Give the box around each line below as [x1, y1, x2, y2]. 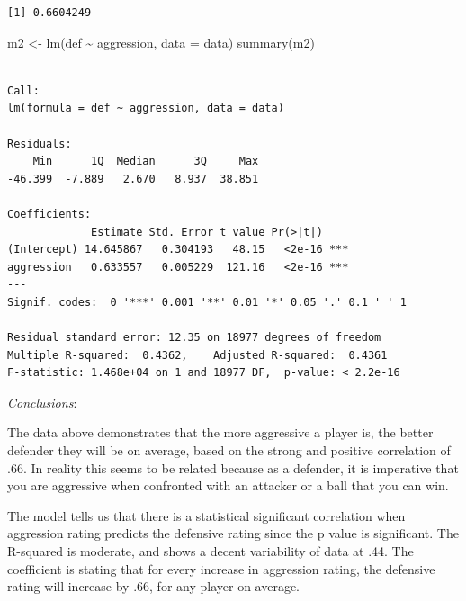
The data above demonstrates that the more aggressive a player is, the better [7, 423, 434, 442]
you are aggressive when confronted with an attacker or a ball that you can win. [7, 476, 449, 495]
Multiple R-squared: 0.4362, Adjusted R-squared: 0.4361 [7, 348, 388, 362]
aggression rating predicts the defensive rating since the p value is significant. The [7, 524, 459, 543]
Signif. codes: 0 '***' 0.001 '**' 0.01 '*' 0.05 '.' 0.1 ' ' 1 [7, 295, 407, 309]
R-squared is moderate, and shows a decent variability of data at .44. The [7, 542, 414, 561]
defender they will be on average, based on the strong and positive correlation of [7, 441, 451, 460]
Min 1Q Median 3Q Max [32, 155, 259, 168]
